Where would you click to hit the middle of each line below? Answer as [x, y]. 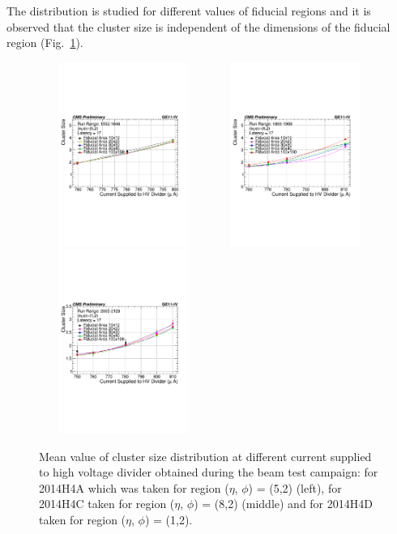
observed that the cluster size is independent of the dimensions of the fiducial [198, 26]
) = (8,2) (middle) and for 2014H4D [283, 504]
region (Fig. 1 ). [45, 43]
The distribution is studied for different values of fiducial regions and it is [189, 11]
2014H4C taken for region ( [107, 504]
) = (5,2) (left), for [295, 487]
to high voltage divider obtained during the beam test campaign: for [209, 472]
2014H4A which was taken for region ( [134, 487]
